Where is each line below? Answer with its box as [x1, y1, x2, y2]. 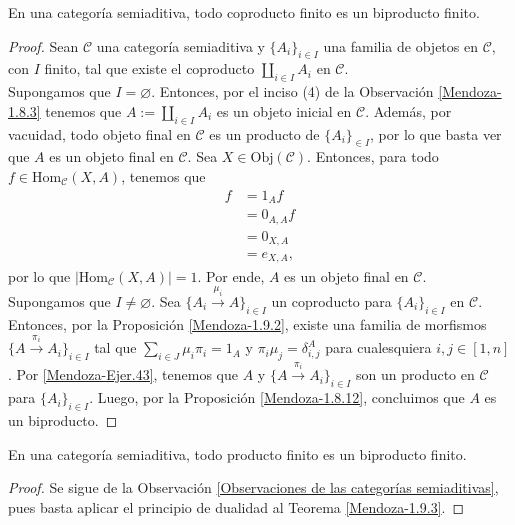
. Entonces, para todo [307, 146, 439, 167]
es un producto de [209, 123, 320, 144]
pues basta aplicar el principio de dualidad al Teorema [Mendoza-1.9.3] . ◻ [8, 497, 465, 518]
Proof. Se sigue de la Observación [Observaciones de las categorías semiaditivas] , [8, 477, 499, 498]
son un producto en [356, 364, 475, 385]
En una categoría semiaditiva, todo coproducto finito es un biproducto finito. [8, 2, 480, 22]
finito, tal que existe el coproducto [44, 58, 255, 79]
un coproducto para [271, 290, 392, 311]
